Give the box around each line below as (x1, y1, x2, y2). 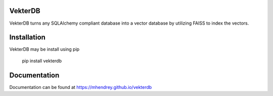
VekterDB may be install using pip (9, 46, 80, 52)
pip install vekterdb (22, 58, 62, 64)
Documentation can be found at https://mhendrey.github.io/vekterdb (9, 84, 152, 90)
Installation (9, 33, 45, 42)
